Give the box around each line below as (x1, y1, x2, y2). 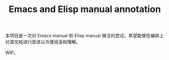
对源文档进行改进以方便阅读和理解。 (5, 39, 81, 45)
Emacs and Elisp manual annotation (8, 4, 161, 15)
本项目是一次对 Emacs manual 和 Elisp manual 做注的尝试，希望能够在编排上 (5, 33, 164, 39)
